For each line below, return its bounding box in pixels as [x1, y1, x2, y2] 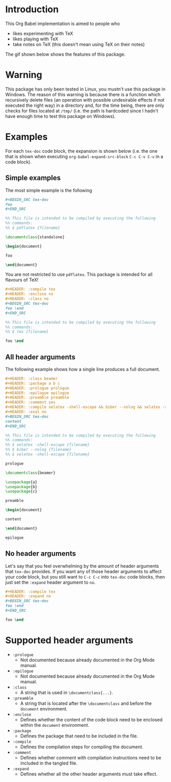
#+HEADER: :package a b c [5, 381, 60, 386]
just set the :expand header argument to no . [5, 579, 96, 585]
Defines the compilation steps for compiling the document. [20, 744, 144, 750]
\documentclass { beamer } [5, 470, 56, 475]
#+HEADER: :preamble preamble [5, 395, 70, 400]
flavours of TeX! [5, 277, 39, 283]
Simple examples [5, 174, 61, 182]
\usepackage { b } [5, 484, 38, 489]
